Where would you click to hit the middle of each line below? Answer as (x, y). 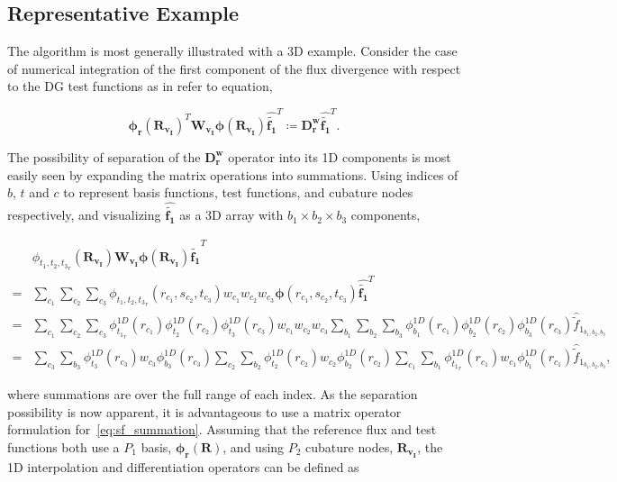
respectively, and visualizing (84, 215)
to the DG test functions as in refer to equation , (140, 86)
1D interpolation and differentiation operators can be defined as (183, 466)
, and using (254, 447)
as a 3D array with (231, 215)
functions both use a (64, 447)
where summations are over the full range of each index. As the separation (213, 394)
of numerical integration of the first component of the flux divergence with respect (234, 68)
